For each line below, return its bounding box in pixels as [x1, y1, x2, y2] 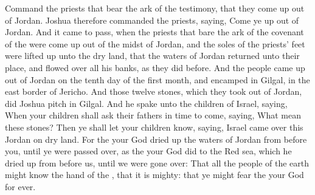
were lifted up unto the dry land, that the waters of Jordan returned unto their [5, 49, 300, 62]
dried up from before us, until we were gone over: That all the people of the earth [5, 156, 310, 169]
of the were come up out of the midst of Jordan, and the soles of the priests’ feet [5, 37, 305, 50]
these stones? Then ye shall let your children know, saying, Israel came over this [5, 120, 303, 133]
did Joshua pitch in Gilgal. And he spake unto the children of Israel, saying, [5, 97, 288, 109]
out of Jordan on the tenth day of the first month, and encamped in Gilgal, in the [5, 73, 310, 86]
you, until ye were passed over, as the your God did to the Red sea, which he [5, 145, 292, 157]
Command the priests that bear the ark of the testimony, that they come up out [5, 2, 305, 14]
